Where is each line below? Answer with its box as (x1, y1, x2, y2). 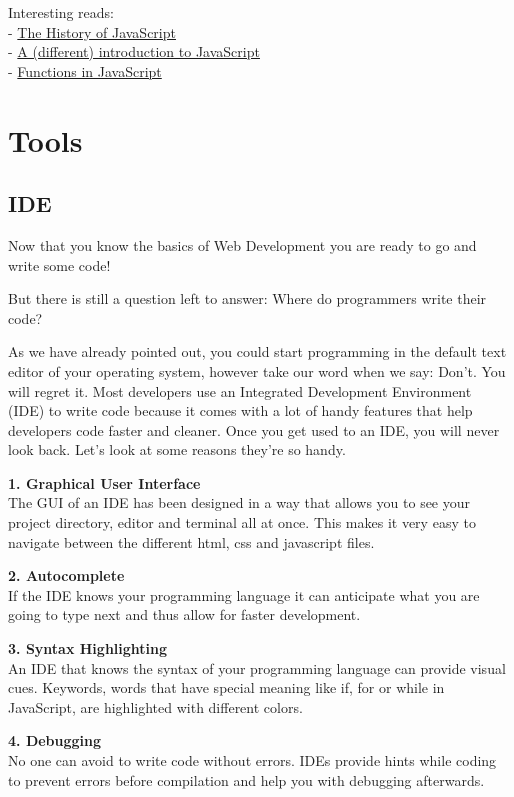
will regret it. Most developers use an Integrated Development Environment (8, 380, 472, 401)
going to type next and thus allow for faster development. (8, 604, 361, 625)
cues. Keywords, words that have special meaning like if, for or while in (8, 677, 445, 698)
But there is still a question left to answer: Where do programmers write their (8, 288, 487, 309)
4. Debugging (8, 730, 102, 751)
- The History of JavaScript (8, 21, 176, 42)
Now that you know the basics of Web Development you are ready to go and (8, 234, 477, 255)
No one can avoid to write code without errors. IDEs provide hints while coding (8, 750, 497, 771)
